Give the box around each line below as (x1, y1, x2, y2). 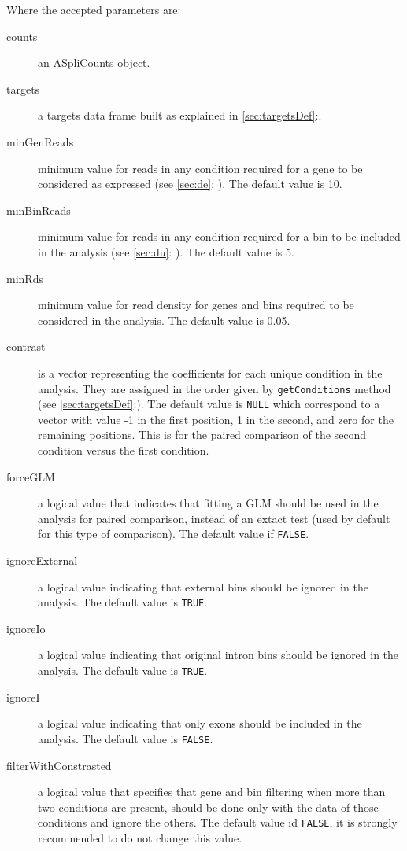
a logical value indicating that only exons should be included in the (38, 715, 362, 731)
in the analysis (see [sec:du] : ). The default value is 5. (38, 243, 294, 260)
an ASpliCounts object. (38, 54, 150, 71)
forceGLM (6, 468, 55, 484)
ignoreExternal (6, 552, 78, 569)
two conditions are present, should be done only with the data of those (38, 798, 379, 815)
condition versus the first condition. (38, 442, 209, 458)
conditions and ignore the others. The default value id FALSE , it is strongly (38, 814, 398, 831)
